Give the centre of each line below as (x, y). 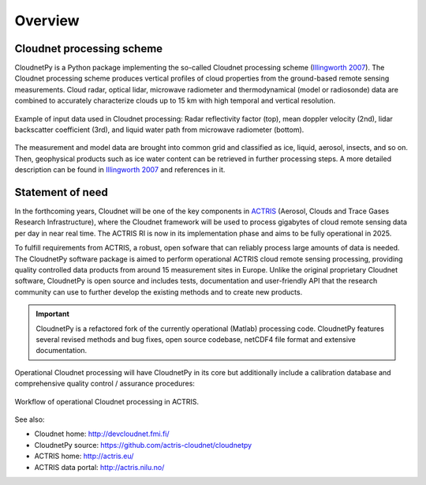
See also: (30, 419)
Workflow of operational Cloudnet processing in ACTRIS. (107, 401)
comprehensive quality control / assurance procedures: (105, 384)
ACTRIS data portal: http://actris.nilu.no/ (99, 467)
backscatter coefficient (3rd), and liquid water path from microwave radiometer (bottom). (159, 130)
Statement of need (61, 192)
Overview (47, 21)
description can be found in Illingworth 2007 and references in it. (120, 170)
